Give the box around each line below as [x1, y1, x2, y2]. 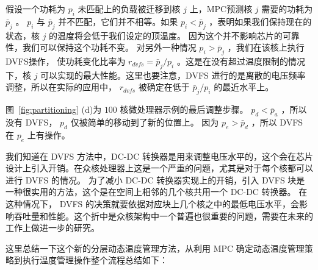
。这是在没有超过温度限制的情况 [176, 54, 305, 67]
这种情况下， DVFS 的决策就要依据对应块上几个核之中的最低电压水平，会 [5, 197, 300, 210]
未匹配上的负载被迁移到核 [78, 2, 181, 15]
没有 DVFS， [5, 115, 57, 128]
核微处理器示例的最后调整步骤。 [120, 103, 248, 116]
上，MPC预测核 [189, 2, 253, 15]
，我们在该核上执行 [227, 41, 305, 54]
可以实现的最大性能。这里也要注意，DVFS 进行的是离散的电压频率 [40, 68, 306, 81]
